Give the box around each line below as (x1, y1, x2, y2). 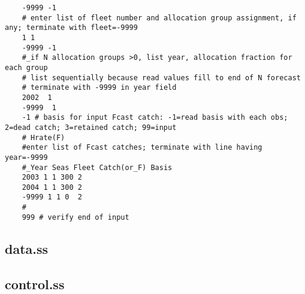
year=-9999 (5, 153, 48, 162)
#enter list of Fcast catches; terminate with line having (22, 143, 262, 152)
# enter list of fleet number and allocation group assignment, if (22, 13, 297, 22)
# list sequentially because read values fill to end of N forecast (22, 73, 301, 82)
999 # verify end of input (22, 213, 129, 222)
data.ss (5, 239, 49, 257)
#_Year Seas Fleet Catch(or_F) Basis (22, 163, 173, 172)
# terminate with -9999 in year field (22, 83, 177, 92)
